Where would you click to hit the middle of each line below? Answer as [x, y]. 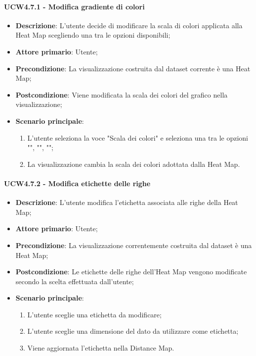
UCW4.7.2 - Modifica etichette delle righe [77, 183]
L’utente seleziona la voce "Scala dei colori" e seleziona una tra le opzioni [138, 137]
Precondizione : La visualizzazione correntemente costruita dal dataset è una [134, 245]
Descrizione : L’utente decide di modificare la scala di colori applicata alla [129, 25]
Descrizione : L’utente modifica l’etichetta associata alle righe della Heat [127, 202]
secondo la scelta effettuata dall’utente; [75, 281]
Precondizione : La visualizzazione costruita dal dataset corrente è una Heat [133, 68]
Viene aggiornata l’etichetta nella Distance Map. [101, 348]
